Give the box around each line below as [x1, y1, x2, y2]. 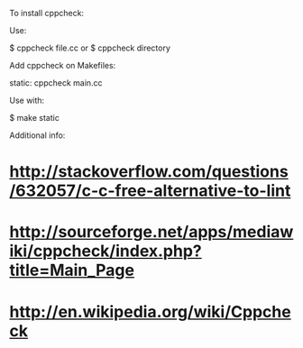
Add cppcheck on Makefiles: [9, 60, 116, 70]
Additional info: [9, 130, 66, 141]
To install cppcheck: [9, 8, 84, 18]
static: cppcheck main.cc [9, 78, 103, 88]
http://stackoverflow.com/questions [9, 161, 289, 182]
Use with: [9, 95, 45, 105]
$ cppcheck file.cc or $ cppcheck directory [9, 42, 171, 53]
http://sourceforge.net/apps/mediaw [9, 222, 294, 243]
